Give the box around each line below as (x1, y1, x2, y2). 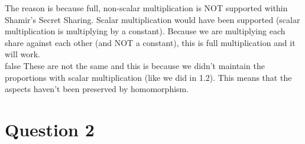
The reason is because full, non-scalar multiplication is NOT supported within (5, 2, 288, 14)
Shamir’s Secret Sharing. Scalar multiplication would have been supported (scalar (5, 13, 300, 25)
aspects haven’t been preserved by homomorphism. (5, 83, 189, 95)
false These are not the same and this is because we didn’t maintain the (5, 59, 265, 71)
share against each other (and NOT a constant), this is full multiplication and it (5, 36, 296, 48)
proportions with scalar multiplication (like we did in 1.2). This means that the (5, 71, 292, 83)
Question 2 (5, 117, 95, 141)
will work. (5, 48, 40, 60)
